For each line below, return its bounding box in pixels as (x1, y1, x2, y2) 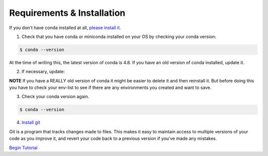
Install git (21, 119, 41, 125)
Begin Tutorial (9, 145, 38, 151)
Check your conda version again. (21, 94, 89, 100)
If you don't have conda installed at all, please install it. (9, 25, 121, 31)
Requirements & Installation (9, 7, 126, 18)
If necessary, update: (21, 69, 65, 75)
